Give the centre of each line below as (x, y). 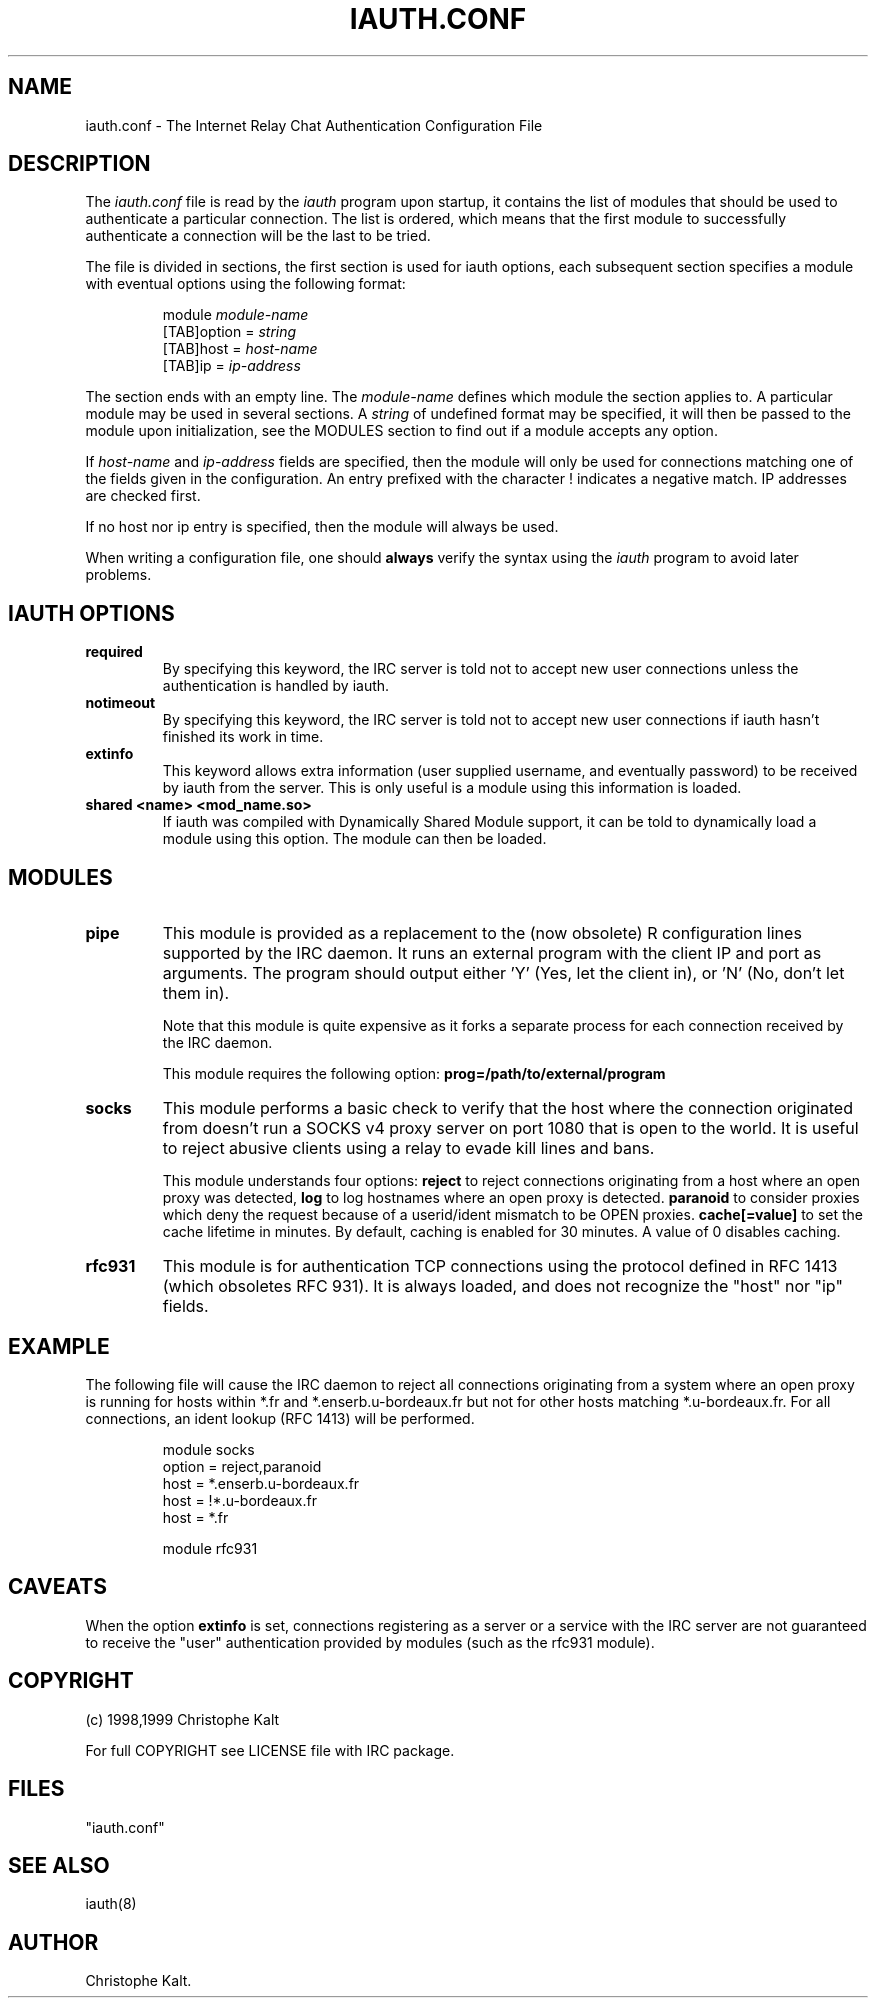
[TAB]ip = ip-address (231, 366)
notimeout (120, 703)
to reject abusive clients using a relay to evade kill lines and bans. (408, 1148)
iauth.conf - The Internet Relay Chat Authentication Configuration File (314, 125)
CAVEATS (57, 1587)
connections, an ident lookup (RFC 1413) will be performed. (280, 1418)
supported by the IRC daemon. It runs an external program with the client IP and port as (492, 953)
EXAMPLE (59, 1346)
